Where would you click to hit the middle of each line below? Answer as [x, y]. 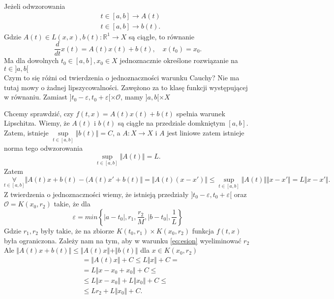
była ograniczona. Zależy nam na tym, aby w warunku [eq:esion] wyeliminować [123, 240]
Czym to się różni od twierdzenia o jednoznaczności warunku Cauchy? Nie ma [122, 77]
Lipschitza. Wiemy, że [37, 123]
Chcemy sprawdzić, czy [39, 113]
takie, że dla [72, 204]
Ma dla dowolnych [31, 60]
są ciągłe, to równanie [161, 36]
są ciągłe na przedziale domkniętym [171, 123]
